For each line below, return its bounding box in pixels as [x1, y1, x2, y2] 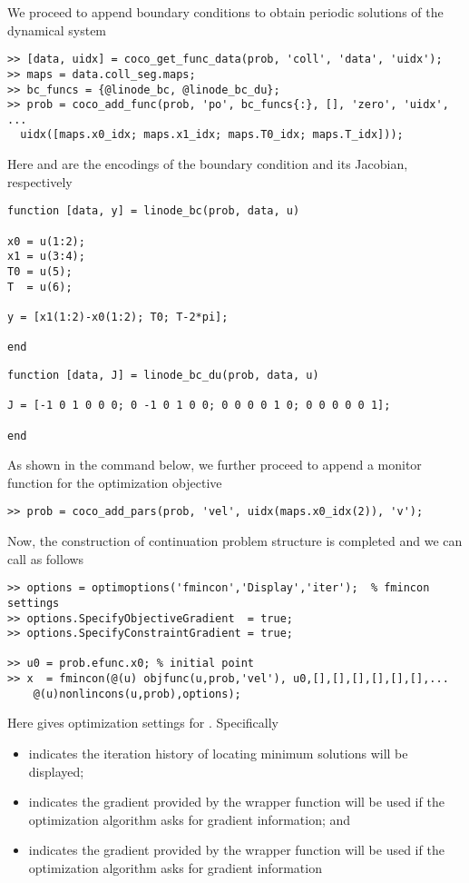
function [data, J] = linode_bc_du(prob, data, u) [7, 368, 319, 382]
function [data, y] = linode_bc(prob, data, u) [7, 204, 300, 218]
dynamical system [7, 20, 107, 39]
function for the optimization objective [7, 472, 222, 491]
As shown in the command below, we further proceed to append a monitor [7, 455, 422, 474]
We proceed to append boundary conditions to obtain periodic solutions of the [7, 3, 444, 21]
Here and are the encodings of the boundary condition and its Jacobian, [7, 154, 408, 174]
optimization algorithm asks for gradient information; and [28, 809, 351, 828]
